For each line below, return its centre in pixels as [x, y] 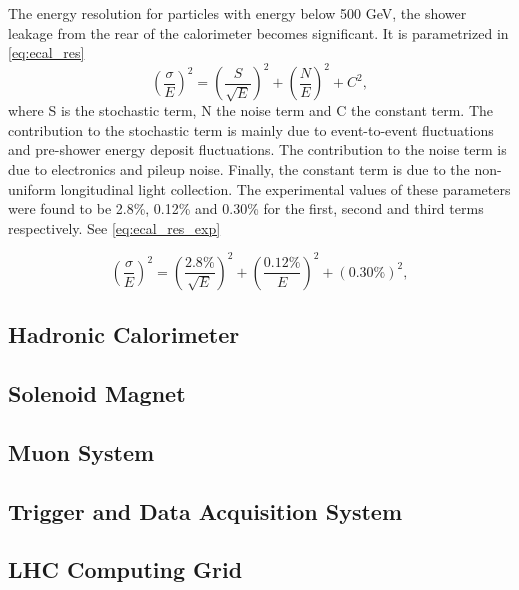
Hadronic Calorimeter [124, 334]
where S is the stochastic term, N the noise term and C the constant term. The [251, 110]
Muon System [81, 451]
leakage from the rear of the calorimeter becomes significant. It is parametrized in [258, 32]
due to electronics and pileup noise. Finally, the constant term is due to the [239, 169]
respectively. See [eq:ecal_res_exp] [114, 227]
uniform [32, 188]
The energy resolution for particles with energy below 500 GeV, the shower [237, 13]
